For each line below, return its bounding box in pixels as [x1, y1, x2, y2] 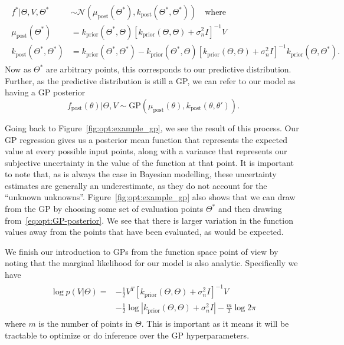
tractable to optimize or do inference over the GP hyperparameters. [5, 329, 250, 341]
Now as [5, 63, 31, 75]
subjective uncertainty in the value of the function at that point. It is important [5, 156, 294, 168]
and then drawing [218, 203, 282, 215]
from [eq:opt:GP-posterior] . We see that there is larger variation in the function [5, 214, 293, 226]
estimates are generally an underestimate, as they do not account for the [5, 179, 267, 191]
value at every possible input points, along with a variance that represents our [5, 145, 287, 157]
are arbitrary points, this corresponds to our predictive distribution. [46, 63, 291, 75]
